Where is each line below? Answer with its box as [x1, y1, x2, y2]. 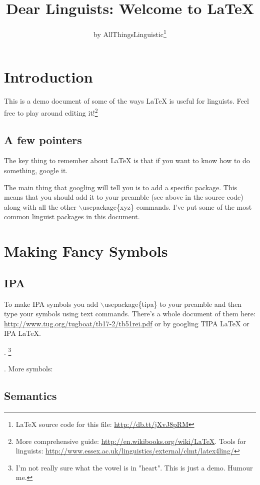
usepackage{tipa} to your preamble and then [104, 298, 242, 309]
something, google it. [4, 165, 68, 175]
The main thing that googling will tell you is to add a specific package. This [4, 182, 237, 192]
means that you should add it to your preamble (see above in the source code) [4, 192, 243, 202]
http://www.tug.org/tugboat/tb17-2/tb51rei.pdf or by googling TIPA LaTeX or [4, 318, 249, 328]
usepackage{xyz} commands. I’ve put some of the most [82, 201, 252, 212]
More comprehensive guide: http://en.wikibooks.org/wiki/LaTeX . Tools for [15, 435, 246, 446]
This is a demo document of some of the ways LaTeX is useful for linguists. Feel [4, 96, 249, 106]
